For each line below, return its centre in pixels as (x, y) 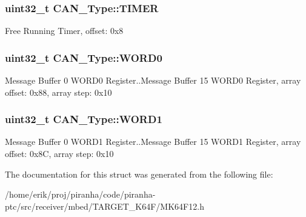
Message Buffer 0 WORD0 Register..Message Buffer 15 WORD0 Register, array (153, 80)
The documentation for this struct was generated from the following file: (139, 174)
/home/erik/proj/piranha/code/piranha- (80, 194)
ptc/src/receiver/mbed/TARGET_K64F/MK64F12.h (105, 206)
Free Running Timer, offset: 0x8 (64, 31)
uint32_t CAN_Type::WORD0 (84, 57)
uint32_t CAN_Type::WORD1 (84, 119)
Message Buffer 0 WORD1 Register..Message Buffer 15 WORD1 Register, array (153, 142)
